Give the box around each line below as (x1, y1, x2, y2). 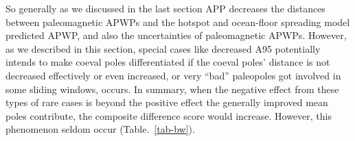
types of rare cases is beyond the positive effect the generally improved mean (5, 95, 328, 110)
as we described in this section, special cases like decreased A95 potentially (5, 41, 321, 55)
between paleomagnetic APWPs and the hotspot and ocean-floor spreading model (5, 14, 350, 29)
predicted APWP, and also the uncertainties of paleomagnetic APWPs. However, (5, 28, 347, 42)
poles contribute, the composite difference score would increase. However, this (5, 108, 332, 123)
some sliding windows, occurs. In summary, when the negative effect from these (5, 81, 339, 96)
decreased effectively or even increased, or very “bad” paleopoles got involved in (5, 68, 341, 82)
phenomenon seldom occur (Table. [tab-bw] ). (5, 122, 195, 136)
